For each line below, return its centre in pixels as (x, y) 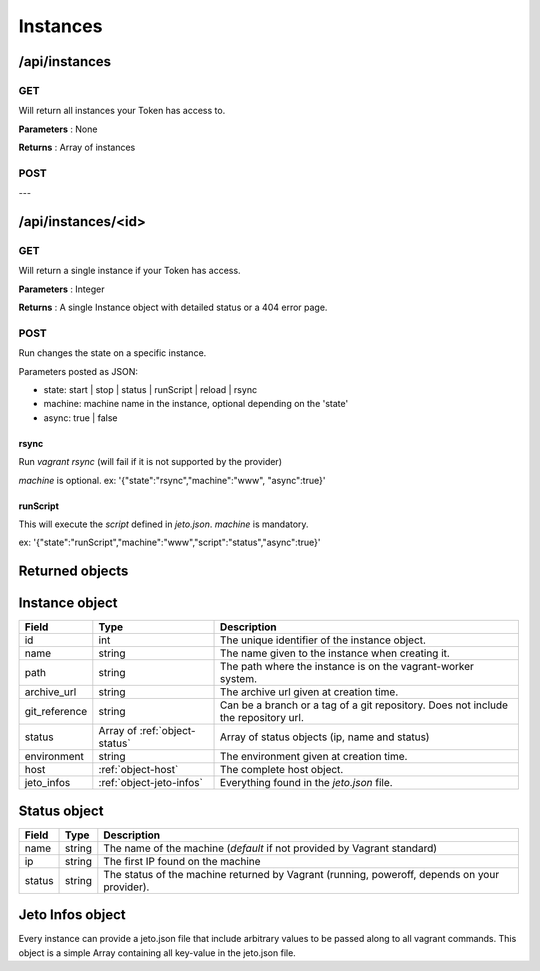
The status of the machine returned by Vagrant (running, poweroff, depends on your (301, 874)
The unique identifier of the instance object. (323, 640)
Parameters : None (58, 129)
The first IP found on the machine (182, 861)
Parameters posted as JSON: (78, 371)
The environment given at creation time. (314, 757)
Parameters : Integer (61, 289)
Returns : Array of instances (77, 147)
